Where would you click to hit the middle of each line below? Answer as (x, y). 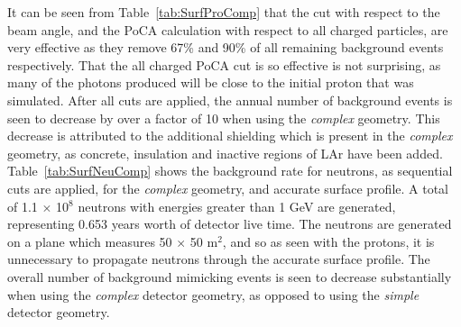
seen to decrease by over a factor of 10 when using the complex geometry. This (224, 118)
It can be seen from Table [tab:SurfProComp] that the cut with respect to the (224, 12)
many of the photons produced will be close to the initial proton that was (211, 82)
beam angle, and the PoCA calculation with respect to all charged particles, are (228, 29)
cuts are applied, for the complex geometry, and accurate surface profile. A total (228, 188)
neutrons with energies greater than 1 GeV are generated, (237, 206)
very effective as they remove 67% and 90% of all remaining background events (226, 47)
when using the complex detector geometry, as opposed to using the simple (213, 294)
